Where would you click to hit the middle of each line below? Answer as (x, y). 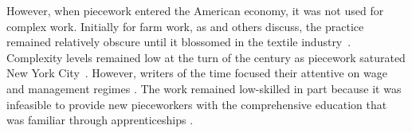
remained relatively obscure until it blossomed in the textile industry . (179, 42)
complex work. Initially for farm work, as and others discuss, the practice (185, 26)
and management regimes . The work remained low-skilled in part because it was (204, 88)
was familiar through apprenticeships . (100, 120)
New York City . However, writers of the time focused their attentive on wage (197, 73)
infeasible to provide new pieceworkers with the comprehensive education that (197, 104)
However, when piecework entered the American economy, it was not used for (195, 10)
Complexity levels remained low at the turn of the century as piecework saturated (206, 57)
